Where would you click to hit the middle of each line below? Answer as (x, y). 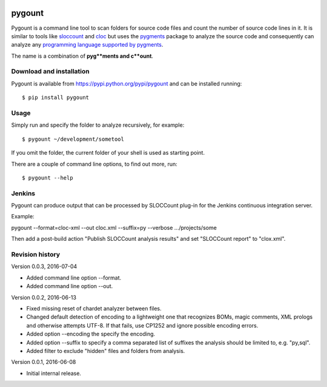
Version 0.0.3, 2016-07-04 (44, 266)
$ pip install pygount (56, 98)
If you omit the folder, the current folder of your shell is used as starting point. (108, 153)
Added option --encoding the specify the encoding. (91, 334)
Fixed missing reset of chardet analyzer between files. (94, 308)
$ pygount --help (48, 178)
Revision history (36, 254)
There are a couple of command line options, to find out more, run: (94, 164)
